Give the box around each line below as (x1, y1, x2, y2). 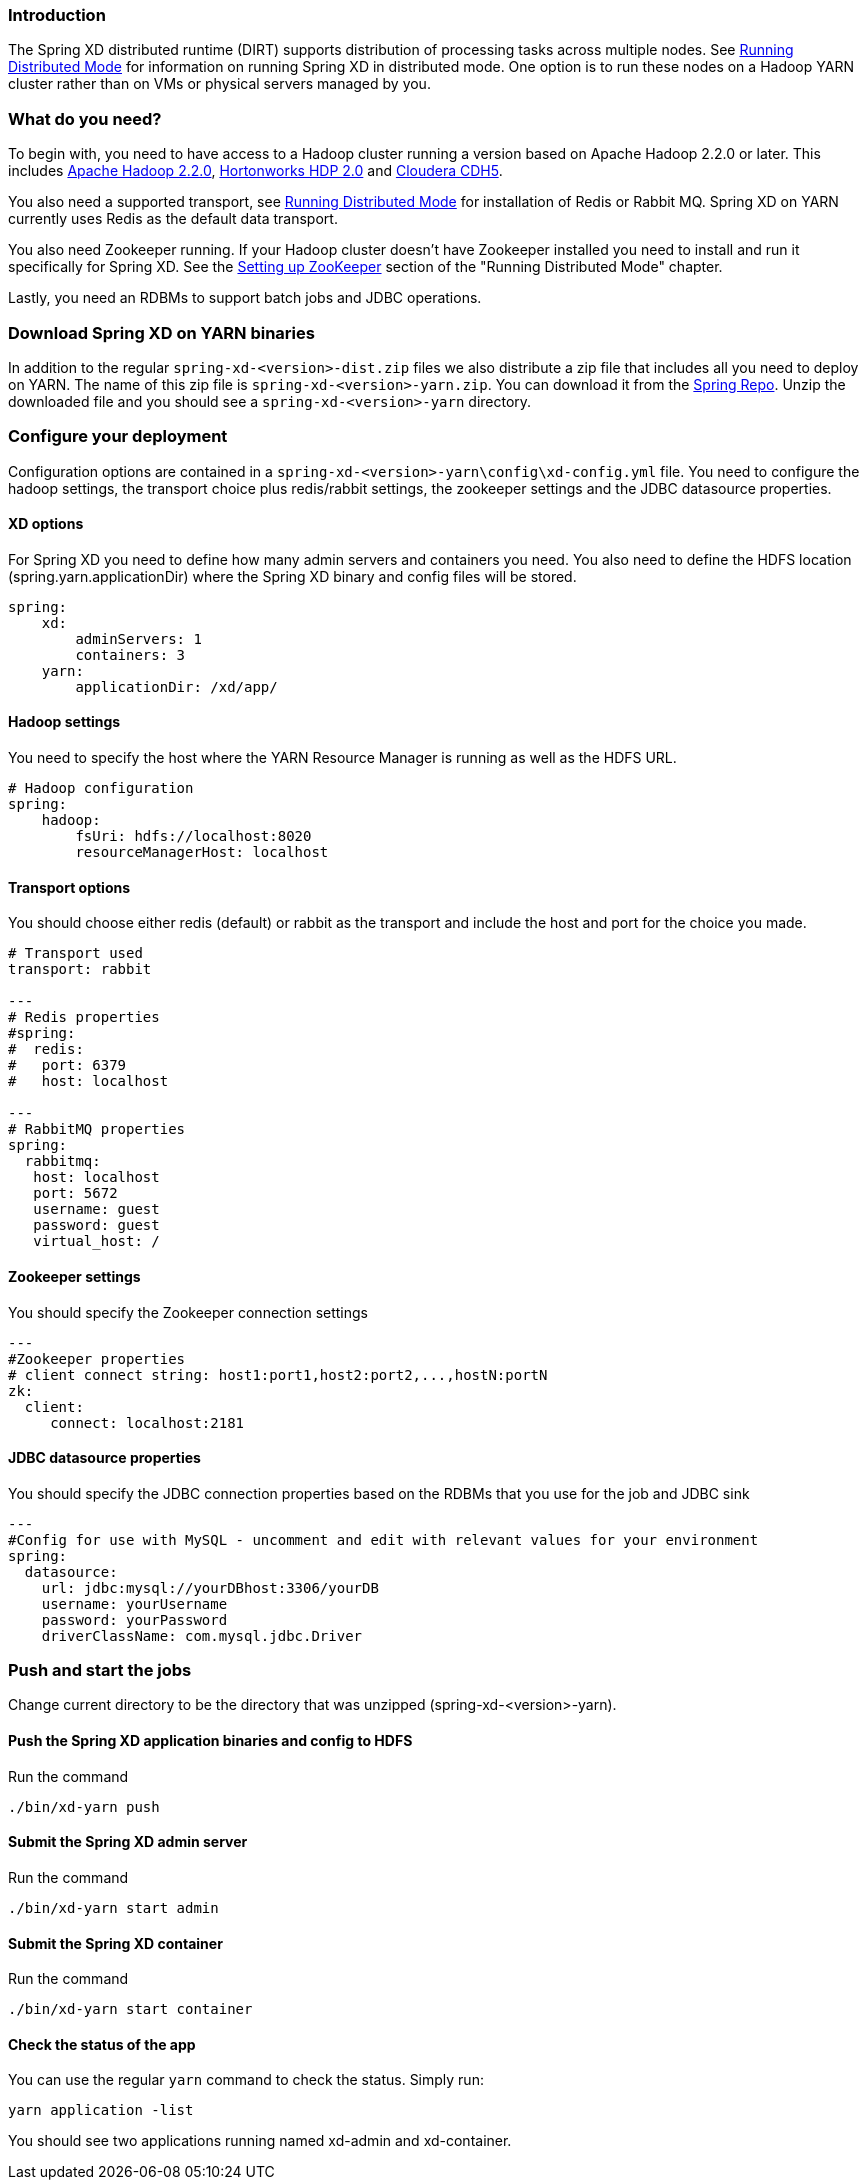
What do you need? (8, 108, 162, 129)
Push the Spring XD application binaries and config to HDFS (8, 1732, 413, 1750)
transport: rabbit (8, 961, 152, 978)
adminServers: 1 (75, 630, 202, 647)
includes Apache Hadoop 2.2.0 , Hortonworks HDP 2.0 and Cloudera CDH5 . (8, 162, 503, 180)
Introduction (8, 5, 106, 25)
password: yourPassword (41, 1611, 228, 1628)
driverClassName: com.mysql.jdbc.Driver (41, 1627, 363, 1644)
